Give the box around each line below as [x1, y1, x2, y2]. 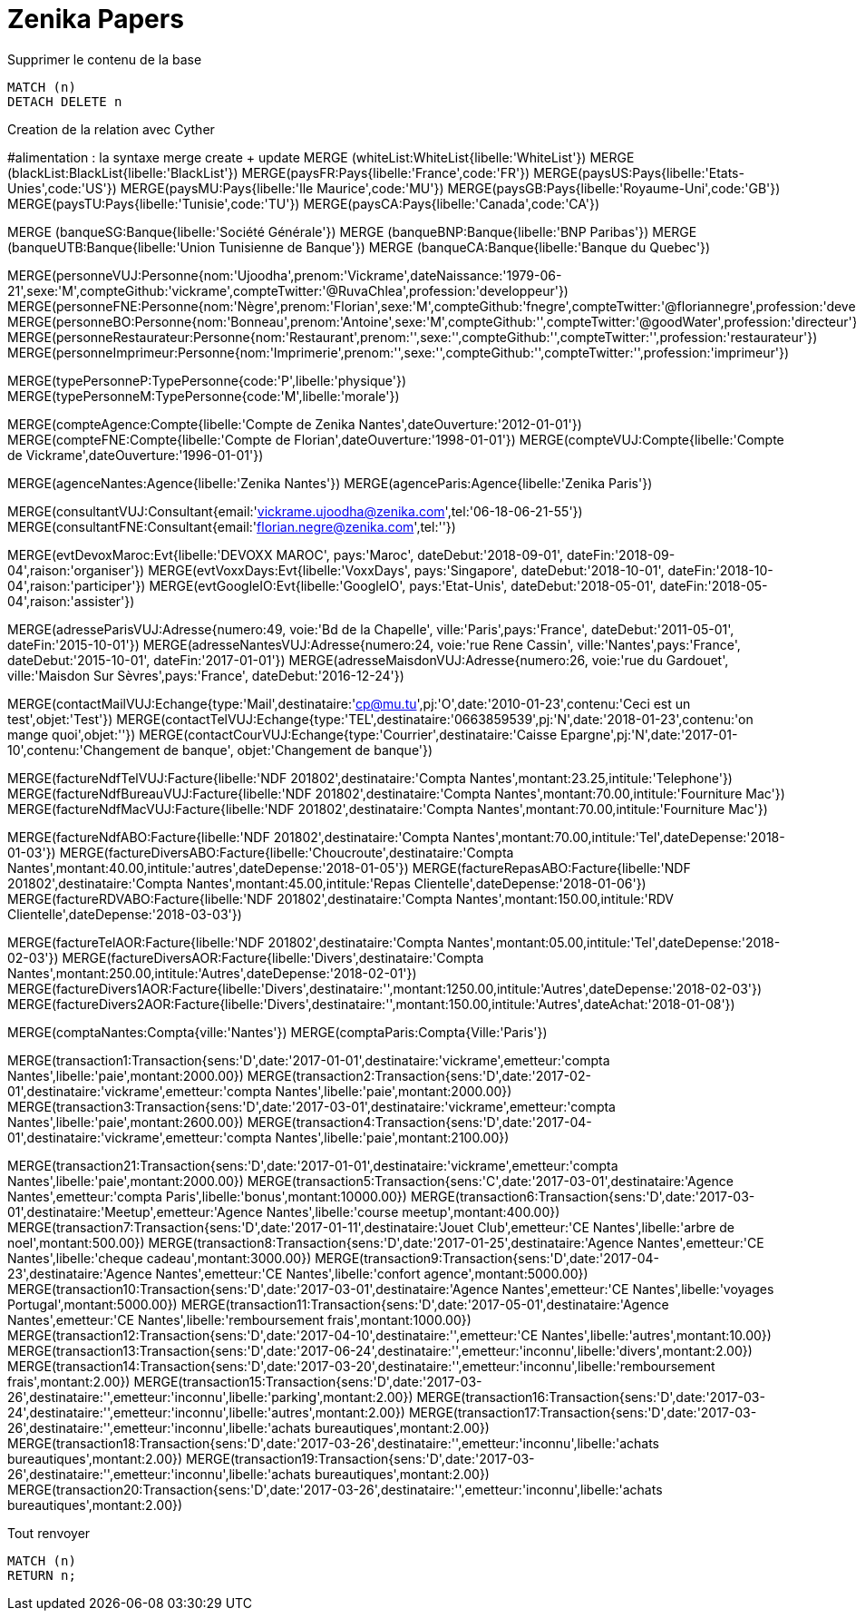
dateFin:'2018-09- [566, 546, 676, 563]
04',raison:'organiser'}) [7, 562, 145, 578]
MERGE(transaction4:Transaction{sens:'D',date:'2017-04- [247, 1113, 592, 1130]
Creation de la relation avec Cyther [7, 121, 215, 137]
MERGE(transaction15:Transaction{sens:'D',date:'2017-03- [133, 1373, 482, 1389]
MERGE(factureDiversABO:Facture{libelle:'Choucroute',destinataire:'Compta [59, 844, 514, 860]
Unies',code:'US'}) [7, 180, 117, 196]
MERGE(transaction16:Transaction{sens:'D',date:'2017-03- [416, 1388, 765, 1405]
